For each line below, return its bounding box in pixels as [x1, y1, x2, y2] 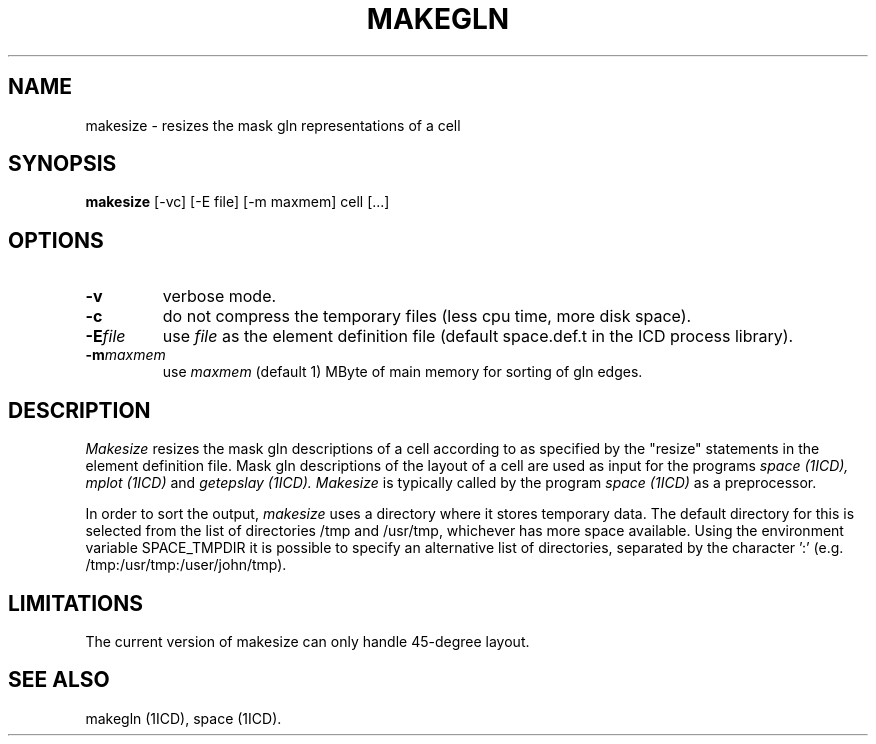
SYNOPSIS [8, 151, 117, 177]
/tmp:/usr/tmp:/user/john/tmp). [85, 556, 287, 574]
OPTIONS [8, 227, 104, 253]
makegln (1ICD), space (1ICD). [85, 709, 282, 727]
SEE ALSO [8, 667, 110, 693]
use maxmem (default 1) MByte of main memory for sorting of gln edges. [162, 363, 643, 381]
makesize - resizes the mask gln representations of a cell [85, 116, 461, 134]
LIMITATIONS [8, 590, 144, 616]
